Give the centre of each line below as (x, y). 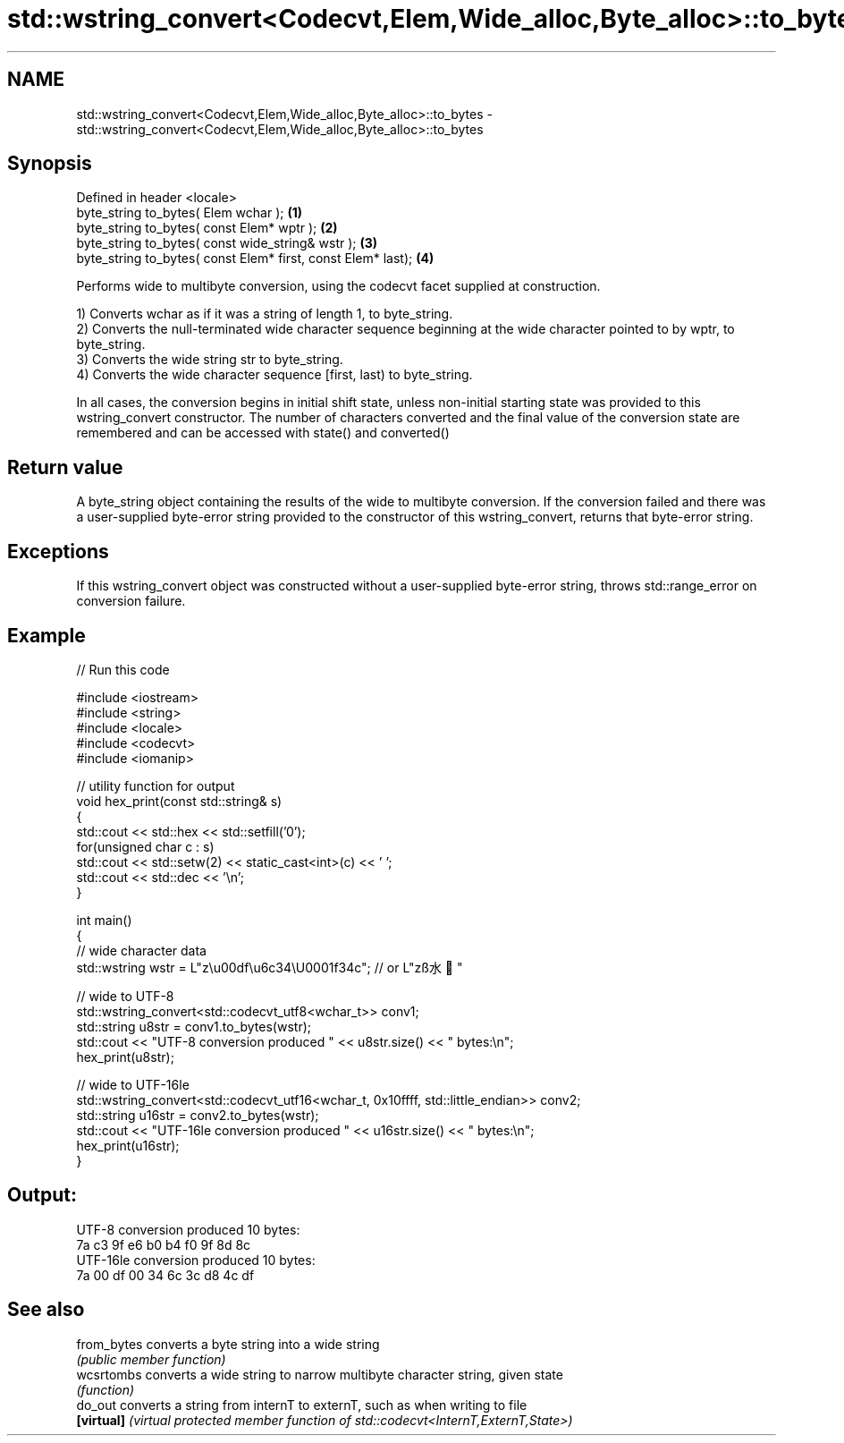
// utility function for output (156, 785)
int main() (104, 920)
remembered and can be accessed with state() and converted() (263, 433)
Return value (65, 467)
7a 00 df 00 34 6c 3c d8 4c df (165, 1275)
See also (46, 1310)
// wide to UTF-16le (133, 1084)
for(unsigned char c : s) (145, 846)
